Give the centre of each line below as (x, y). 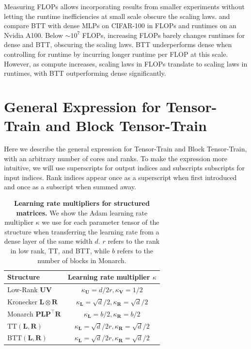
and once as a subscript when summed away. (70, 187)
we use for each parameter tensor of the (101, 222)
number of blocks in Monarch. (82, 260)
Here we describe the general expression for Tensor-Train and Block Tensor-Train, (125, 149)
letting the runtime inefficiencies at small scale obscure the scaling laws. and (117, 16)
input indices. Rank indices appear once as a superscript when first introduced (120, 177)
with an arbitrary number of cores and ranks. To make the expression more (116, 158)
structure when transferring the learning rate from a (82, 231)
